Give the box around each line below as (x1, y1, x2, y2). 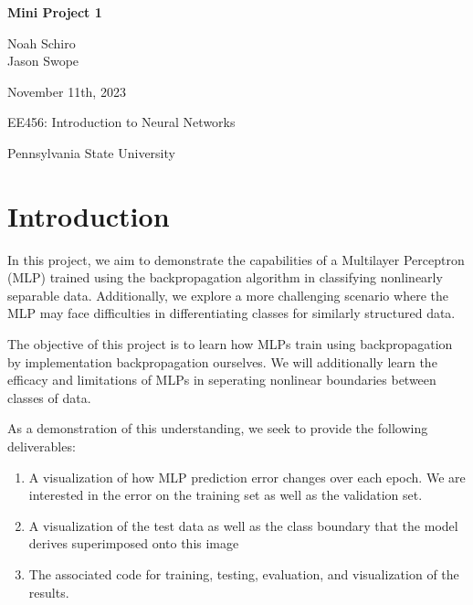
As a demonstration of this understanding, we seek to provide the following (7, 419, 428, 438)
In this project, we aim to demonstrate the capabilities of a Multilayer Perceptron (7, 249, 465, 269)
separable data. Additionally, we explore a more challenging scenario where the (7, 285, 448, 304)
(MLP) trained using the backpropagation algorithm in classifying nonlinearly (7, 268, 443, 287)
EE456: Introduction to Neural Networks (7, 112, 236, 132)
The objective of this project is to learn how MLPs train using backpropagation (7, 334, 453, 354)
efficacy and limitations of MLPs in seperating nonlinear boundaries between (7, 370, 436, 389)
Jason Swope (7, 51, 79, 70)
